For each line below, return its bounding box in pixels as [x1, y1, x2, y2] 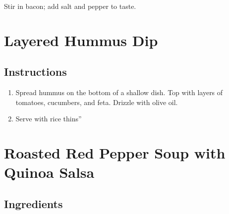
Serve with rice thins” [15, 113, 82, 124]
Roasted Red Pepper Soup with [4, 143, 226, 163]
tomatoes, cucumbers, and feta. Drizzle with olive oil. [15, 97, 178, 107]
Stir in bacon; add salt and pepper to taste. [4, 1, 136, 11]
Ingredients [4, 196, 63, 211]
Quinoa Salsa [4, 162, 95, 182]
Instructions [4, 64, 67, 79]
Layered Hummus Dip [4, 30, 158, 50]
